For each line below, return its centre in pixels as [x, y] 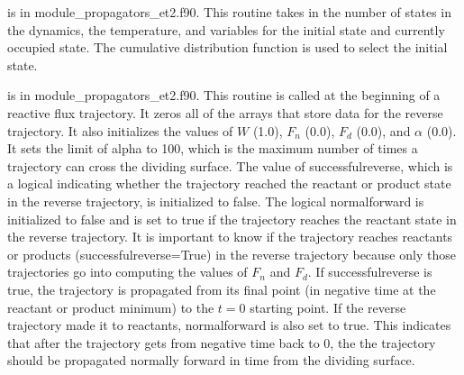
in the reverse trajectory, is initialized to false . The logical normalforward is [216, 201]
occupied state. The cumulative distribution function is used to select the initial [227, 47]
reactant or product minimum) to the [111, 307]
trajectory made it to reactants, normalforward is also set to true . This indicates [229, 325]
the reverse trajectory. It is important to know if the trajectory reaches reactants [230, 237]
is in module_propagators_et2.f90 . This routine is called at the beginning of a [224, 95]
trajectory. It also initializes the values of [120, 130]
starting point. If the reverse [328, 307]
